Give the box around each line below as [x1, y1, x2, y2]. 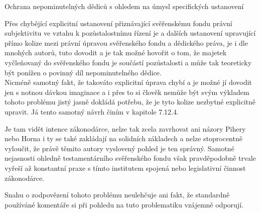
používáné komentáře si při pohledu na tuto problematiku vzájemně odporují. [5, 199, 243, 209]
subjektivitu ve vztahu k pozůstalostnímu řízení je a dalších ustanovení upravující [5, 28, 256, 38]
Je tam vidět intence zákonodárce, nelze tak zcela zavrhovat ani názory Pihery [5, 123, 246, 134]
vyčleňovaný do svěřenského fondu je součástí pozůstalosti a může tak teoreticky [5, 57, 252, 67]
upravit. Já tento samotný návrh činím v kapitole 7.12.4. [5, 106, 179, 117]
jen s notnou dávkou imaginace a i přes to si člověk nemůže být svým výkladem [5, 86, 249, 97]
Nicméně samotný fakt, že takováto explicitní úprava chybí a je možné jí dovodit [5, 77, 252, 87]
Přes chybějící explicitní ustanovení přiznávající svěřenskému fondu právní [5, 18, 232, 28]
